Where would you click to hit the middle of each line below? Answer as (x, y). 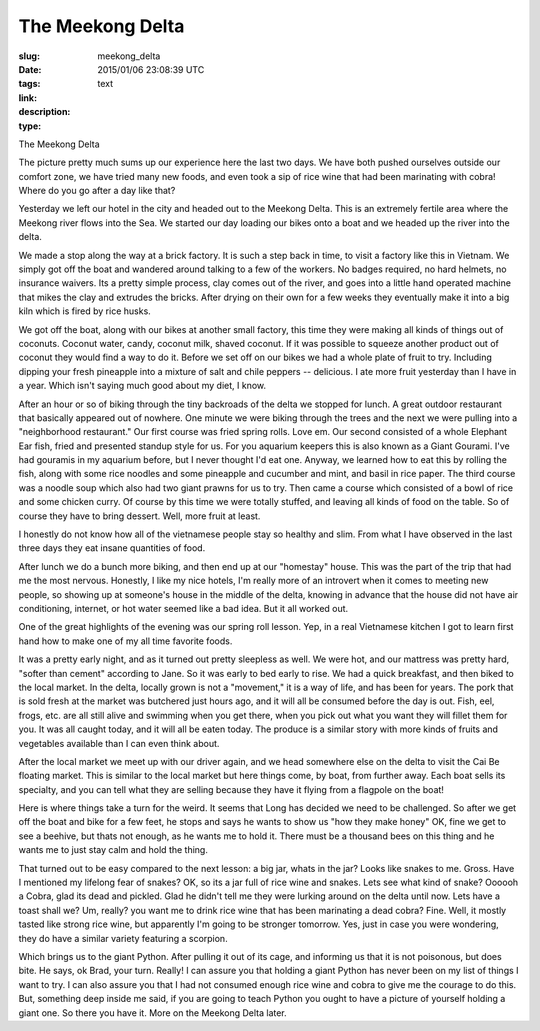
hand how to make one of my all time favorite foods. (125, 641)
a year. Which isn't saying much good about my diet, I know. (142, 386)
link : (28, 97)
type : (30, 126)
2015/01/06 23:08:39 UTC (151, 69)
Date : (30, 69)
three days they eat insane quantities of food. (112, 548)
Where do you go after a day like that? (97, 191)
